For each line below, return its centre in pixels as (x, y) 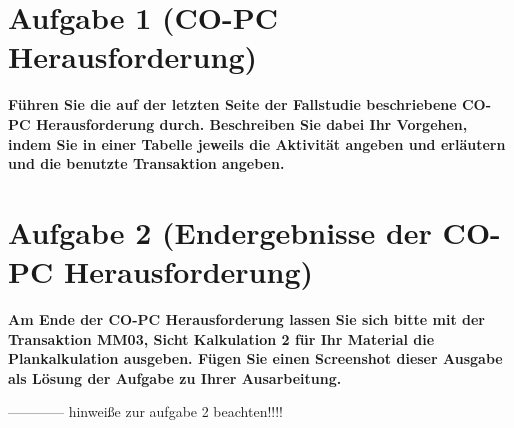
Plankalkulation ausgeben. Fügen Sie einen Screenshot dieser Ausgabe (255, 358)
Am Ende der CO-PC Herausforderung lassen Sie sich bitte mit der (246, 319)
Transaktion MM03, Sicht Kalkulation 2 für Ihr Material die (221, 338)
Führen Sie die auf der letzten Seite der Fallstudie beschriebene (232, 104)
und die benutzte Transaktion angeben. (146, 163)
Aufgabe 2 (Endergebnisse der (220, 231)
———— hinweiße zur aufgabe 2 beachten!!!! (145, 411)
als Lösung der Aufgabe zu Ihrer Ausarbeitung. (175, 377)
